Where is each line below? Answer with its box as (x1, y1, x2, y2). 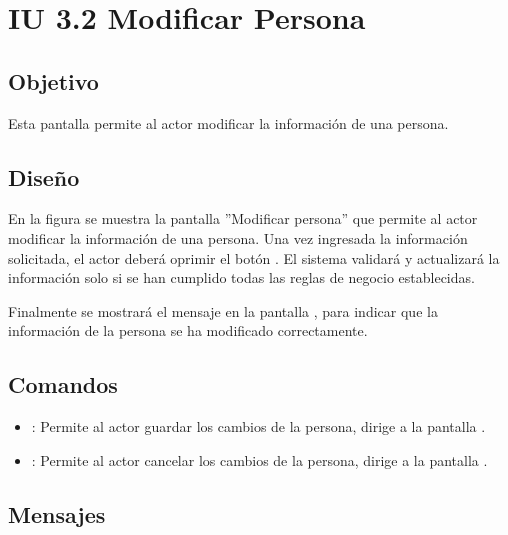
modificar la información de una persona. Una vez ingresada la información (8, 227, 468, 248)
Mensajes (8, 498, 106, 529)
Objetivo (8, 65, 99, 96)
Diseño (8, 161, 80, 192)
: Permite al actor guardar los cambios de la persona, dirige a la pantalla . (31, 416, 486, 437)
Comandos (8, 369, 118, 400)
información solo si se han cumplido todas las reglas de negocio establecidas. (8, 267, 475, 288)
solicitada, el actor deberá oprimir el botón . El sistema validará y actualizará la (8, 247, 500, 268)
